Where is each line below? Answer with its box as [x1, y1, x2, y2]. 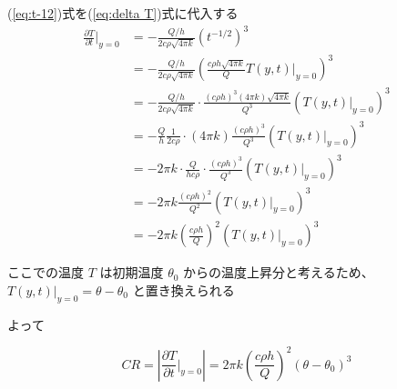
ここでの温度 [7, 263, 84, 282]
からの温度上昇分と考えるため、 [183, 263, 374, 282]
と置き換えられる [132, 280, 235, 299]
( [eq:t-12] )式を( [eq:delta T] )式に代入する [7, 4, 239, 22]
